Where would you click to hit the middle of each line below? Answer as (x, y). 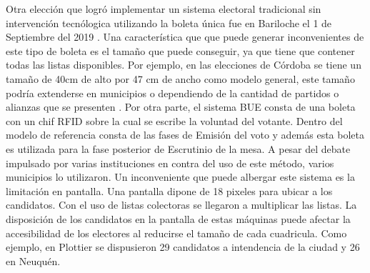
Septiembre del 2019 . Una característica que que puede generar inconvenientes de (185, 37)
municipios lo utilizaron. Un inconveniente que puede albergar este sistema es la (180, 177)
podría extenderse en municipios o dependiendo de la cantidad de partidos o (172, 93)
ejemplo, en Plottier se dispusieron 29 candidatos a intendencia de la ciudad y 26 (183, 247)
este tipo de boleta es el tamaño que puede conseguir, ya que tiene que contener (180, 50)
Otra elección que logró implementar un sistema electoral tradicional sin (164, 9)
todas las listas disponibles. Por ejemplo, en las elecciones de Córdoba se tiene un (184, 65)
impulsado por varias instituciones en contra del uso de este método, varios (170, 163)
